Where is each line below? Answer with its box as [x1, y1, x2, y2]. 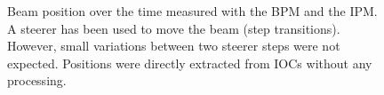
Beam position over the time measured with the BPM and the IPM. [7, 2, 378, 20]
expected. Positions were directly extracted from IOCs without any [7, 53, 372, 72]
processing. [7, 71, 67, 90]
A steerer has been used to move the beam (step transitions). [7, 19, 340, 37]
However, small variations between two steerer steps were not [7, 36, 340, 55]
